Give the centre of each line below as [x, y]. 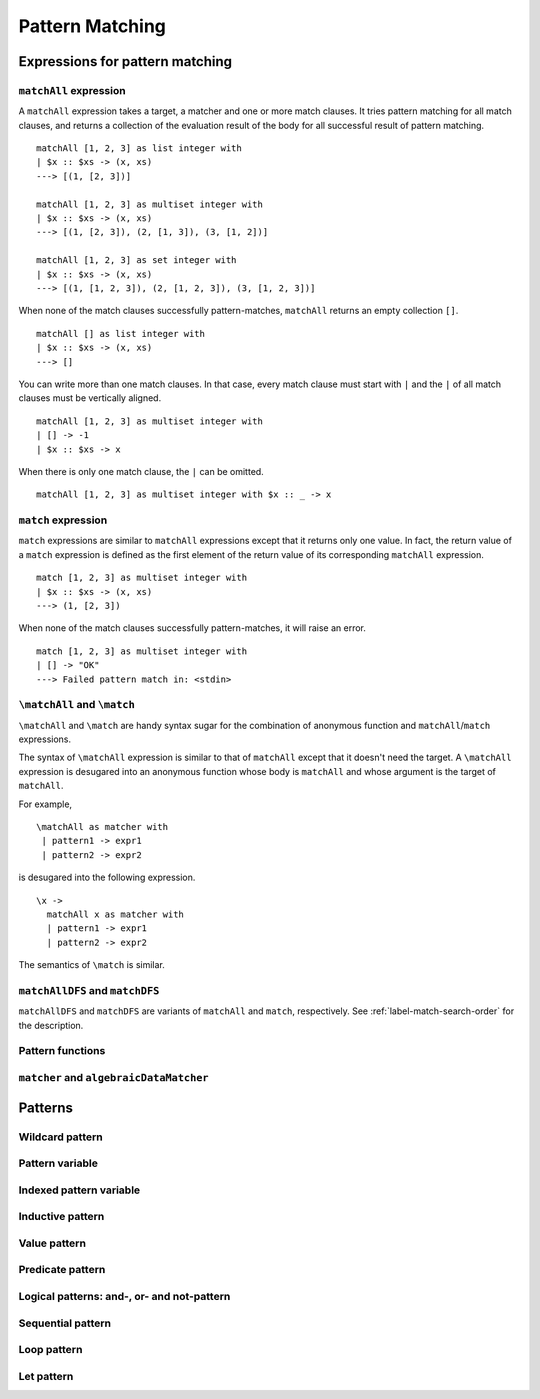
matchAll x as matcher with [115, 914]
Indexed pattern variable [79, 1190]
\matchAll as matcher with [102, 827]
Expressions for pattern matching [125, 61]
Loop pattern [50, 1350]
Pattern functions [62, 1051]
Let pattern [46, 1376]
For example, [45, 804]
